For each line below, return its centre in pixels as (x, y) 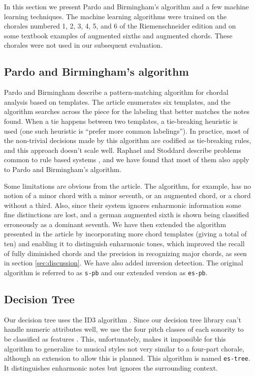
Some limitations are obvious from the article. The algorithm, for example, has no (127, 186)
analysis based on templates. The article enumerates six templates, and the (117, 101)
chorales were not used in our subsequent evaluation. (83, 45)
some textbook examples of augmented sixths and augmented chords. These (118, 35)
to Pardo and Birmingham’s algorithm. (63, 169)
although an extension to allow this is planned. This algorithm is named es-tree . (127, 358)
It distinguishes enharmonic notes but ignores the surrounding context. (111, 367)
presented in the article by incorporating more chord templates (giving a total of (126, 234)
